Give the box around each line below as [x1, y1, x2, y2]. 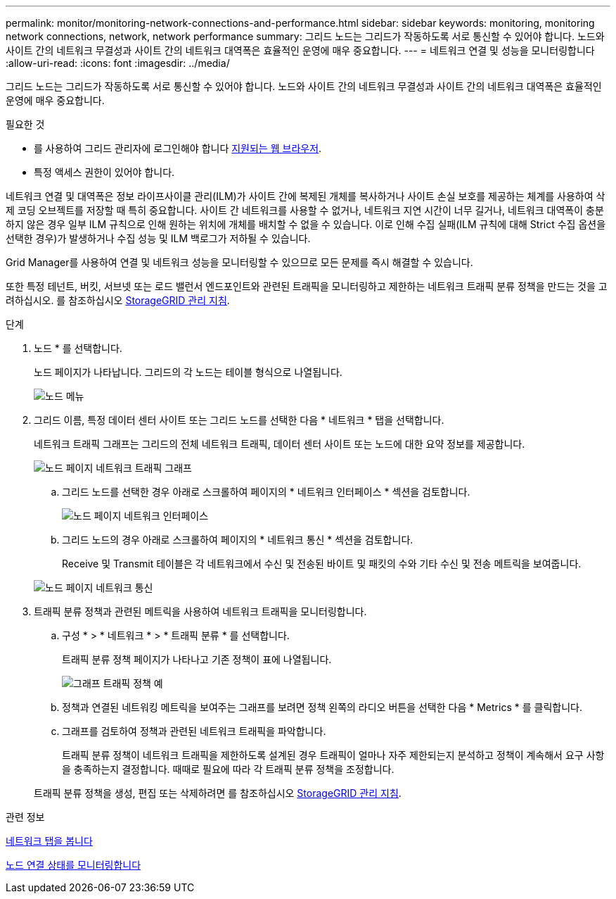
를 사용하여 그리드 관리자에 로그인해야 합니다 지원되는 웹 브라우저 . [34, 142, 322, 154]
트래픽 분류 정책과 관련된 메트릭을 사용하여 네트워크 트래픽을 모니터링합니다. [34, 605, 367, 617]
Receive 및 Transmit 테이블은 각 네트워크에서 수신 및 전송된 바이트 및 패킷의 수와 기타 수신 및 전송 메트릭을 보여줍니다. [62, 558, 582, 570]
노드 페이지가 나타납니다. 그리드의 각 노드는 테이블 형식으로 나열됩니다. [34, 366, 342, 378]
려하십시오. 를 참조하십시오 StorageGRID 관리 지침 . [6, 294, 230, 306]
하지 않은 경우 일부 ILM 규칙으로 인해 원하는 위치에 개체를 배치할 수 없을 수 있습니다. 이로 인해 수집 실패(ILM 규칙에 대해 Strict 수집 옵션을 [6, 218, 606, 230]
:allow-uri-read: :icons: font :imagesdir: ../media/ [6, 57, 230, 69]
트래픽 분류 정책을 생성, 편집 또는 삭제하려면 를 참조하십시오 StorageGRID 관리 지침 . [34, 787, 402, 799]
